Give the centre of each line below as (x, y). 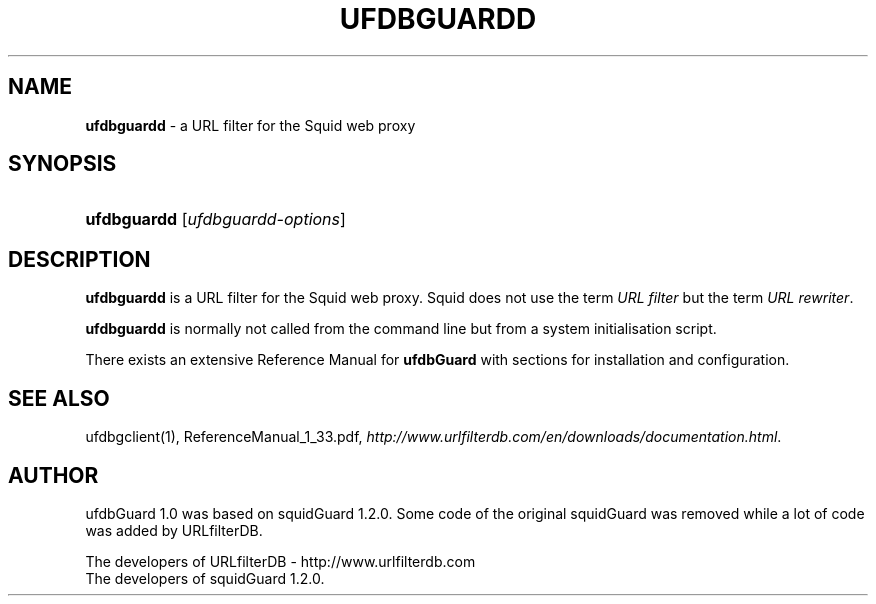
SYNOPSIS (62, 164)
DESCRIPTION (79, 259)
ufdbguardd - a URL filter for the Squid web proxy (250, 125)
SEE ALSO (59, 398)
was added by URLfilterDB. (174, 530)
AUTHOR (53, 475)
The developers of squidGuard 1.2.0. (205, 578)
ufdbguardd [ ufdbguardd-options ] (215, 219)
